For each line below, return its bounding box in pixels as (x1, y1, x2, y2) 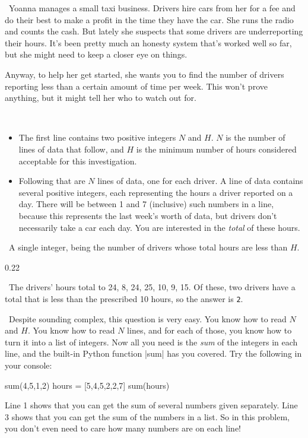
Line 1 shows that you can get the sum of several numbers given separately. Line (5, 399, 298, 411)
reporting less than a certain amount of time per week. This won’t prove (5, 80, 268, 92)
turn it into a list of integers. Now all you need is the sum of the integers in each (5, 335, 298, 348)
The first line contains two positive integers (18, 131, 176, 144)
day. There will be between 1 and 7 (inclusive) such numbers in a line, (18, 198, 274, 210)
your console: (5, 358, 52, 371)
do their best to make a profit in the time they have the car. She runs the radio (5, 13, 294, 26)
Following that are (18, 174, 85, 187)
